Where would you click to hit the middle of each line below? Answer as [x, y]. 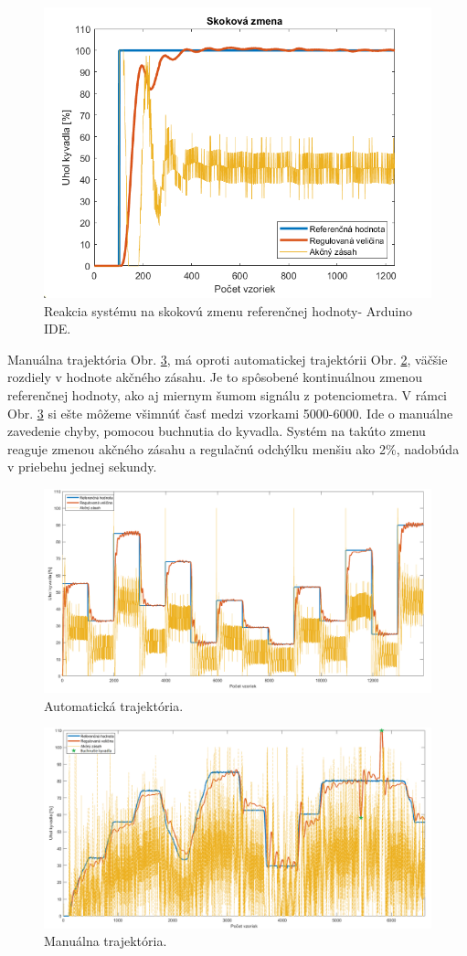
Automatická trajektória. [114, 705]
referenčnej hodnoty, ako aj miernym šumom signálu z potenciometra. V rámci [228, 394]
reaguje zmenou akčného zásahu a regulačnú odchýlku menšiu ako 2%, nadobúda [233, 448]
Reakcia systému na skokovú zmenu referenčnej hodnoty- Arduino [228, 310]
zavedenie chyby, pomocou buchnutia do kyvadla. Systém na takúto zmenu [217, 431]
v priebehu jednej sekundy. [82, 467]
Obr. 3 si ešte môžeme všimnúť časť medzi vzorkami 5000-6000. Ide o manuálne [230, 413]
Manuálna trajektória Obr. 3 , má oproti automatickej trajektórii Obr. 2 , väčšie [228, 359]
